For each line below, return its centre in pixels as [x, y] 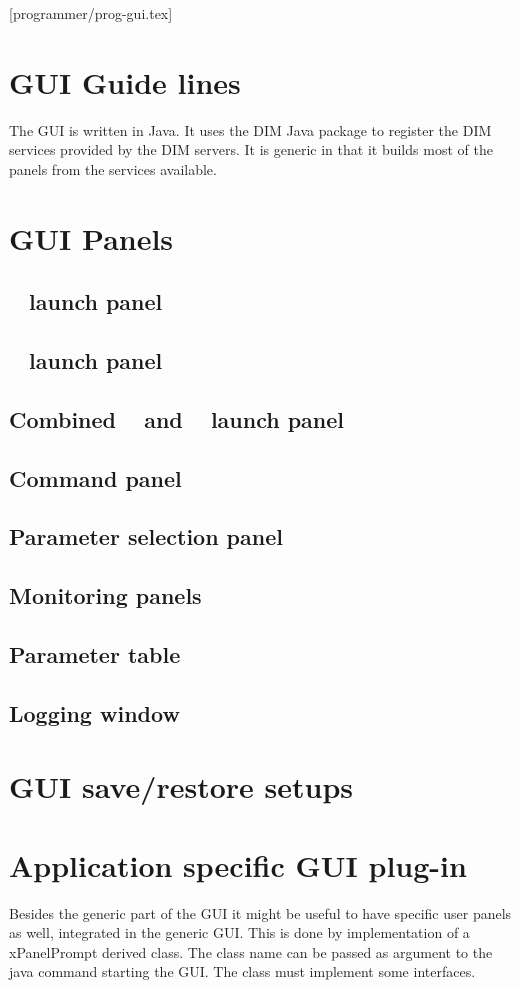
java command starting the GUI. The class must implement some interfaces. [242, 971]
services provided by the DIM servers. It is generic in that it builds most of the [251, 149]
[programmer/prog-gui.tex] [91, 13]
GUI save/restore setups [181, 786]
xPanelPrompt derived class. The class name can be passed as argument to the [251, 951]
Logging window [94, 712]
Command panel [95, 477]
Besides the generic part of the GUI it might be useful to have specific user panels [260, 912]
